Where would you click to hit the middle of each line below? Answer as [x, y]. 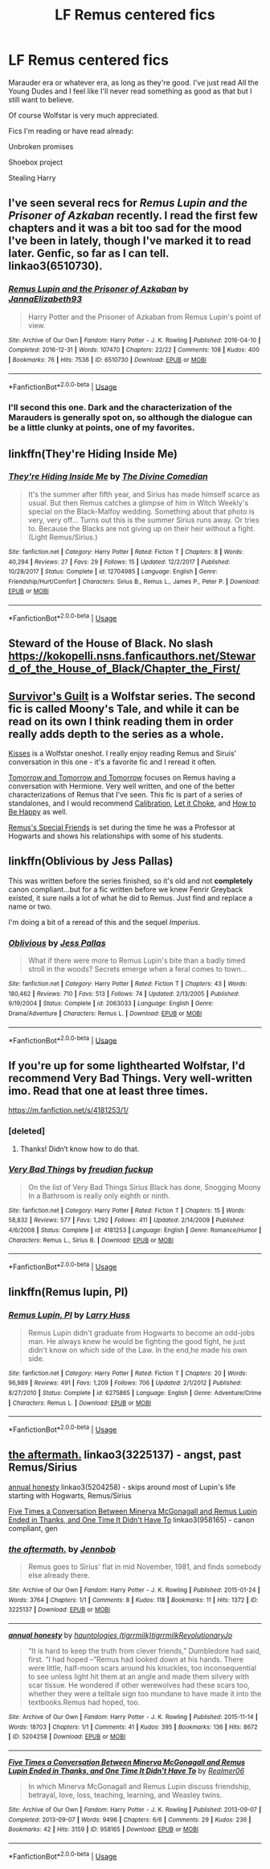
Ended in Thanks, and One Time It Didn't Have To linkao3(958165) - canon [131, 1519]
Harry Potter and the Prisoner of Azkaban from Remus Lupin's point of [144, 317]
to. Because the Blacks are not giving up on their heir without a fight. [141, 528]
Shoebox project [36, 162]
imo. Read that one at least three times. [108, 1091]
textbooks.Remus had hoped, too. [84, 1702]
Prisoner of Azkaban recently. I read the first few [133, 216]
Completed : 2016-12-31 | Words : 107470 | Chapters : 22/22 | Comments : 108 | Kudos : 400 [134, 350]
